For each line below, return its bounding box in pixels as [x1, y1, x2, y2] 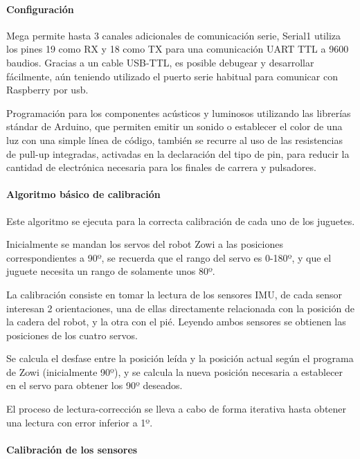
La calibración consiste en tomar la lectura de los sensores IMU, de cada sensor [6, 287, 343, 301]
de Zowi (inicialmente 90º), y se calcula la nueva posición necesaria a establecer [6, 364, 343, 379]
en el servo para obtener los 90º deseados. [6, 378, 183, 393]
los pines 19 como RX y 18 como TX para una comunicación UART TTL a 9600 [6, 42, 349, 56]
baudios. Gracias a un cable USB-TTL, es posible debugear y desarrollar [6, 55, 314, 69]
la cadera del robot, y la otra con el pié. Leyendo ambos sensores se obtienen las [6, 314, 346, 329]
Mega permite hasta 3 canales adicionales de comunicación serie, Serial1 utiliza [6, 28, 341, 42]
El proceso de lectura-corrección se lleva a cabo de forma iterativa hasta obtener [6, 402, 347, 416]
